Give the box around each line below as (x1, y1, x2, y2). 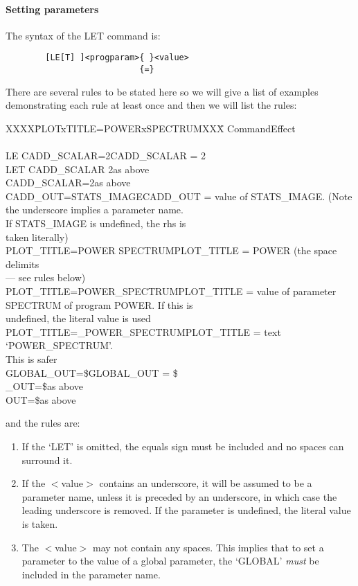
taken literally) (6, 229, 69, 244)
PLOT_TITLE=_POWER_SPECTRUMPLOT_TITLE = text (6, 324, 281, 339)
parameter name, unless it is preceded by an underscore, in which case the (21, 489, 337, 504)
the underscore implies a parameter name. (6, 202, 184, 217)
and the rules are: (6, 416, 80, 430)
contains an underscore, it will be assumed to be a (99, 476, 312, 490)
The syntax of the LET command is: (6, 28, 161, 42)
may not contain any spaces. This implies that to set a (93, 540, 324, 554)
